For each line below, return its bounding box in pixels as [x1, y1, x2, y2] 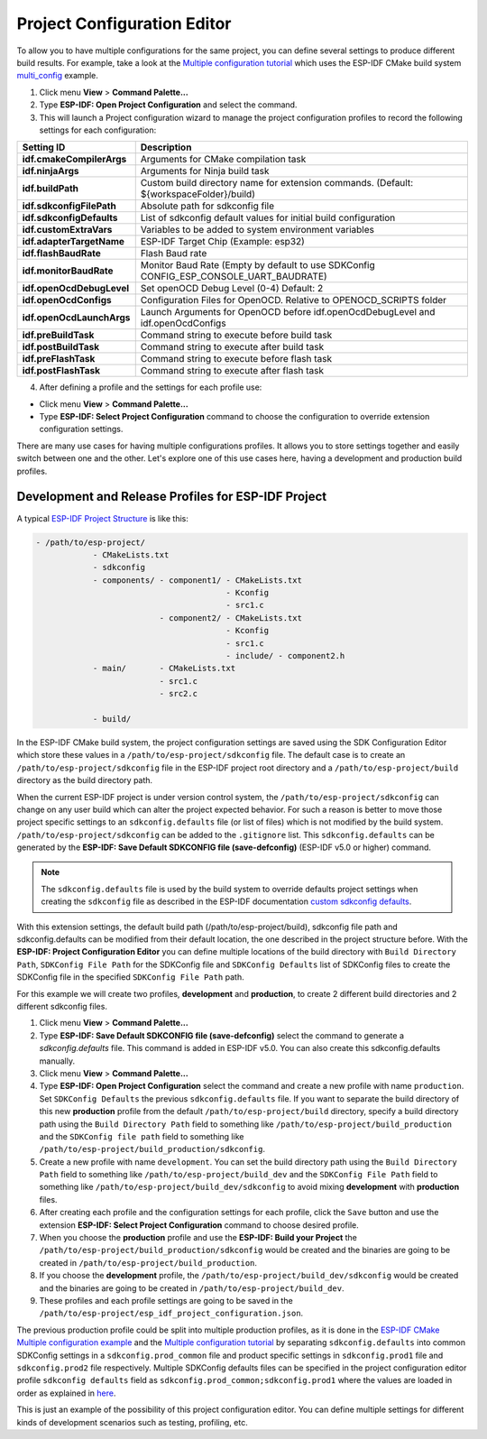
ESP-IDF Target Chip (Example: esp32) [140, 235, 306, 248]
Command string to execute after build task [140, 341, 325, 354]
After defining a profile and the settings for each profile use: [39, 382, 262, 392]
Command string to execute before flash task [140, 353, 333, 365]
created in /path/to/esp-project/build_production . [39, 1257, 257, 1268]
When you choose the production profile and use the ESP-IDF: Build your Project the [39, 1232, 358, 1243]
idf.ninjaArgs [22, 165, 79, 178]
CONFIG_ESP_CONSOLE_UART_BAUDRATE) [140, 271, 328, 283]
